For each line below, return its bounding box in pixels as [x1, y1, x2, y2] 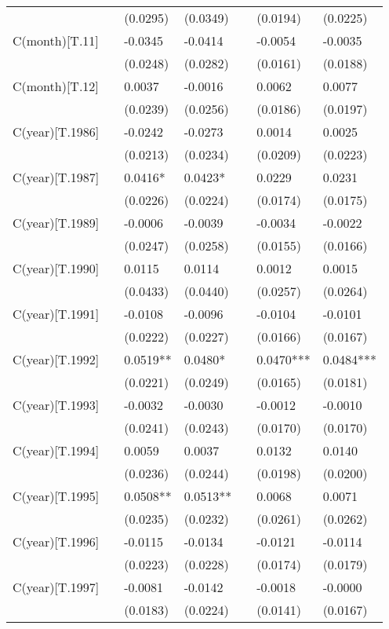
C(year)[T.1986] [13, 123, 100, 141]
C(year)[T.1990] [13, 259, 100, 277]
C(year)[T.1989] [13, 214, 100, 232]
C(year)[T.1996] [13, 532, 100, 550]
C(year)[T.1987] [13, 168, 100, 186]
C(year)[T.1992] [13, 350, 100, 368]
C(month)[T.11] [13, 31, 99, 49]
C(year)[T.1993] [13, 396, 100, 414]
